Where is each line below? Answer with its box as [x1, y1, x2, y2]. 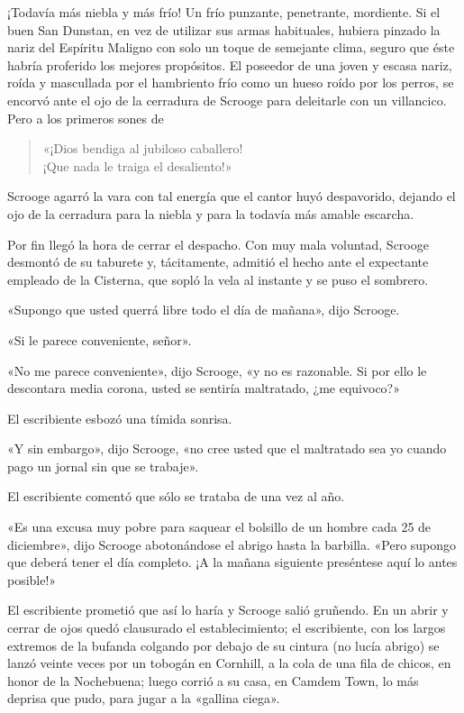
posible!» [7, 570, 57, 589]
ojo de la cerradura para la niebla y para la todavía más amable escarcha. [7, 204, 414, 223]
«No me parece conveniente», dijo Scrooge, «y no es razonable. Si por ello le [7, 361, 427, 379]
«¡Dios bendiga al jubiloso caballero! [42, 139, 243, 158]
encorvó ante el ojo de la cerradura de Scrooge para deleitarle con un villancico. [7, 90, 447, 109]
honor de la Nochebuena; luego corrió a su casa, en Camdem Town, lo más [7, 671, 419, 690]
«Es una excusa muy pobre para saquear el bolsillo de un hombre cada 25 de [7, 517, 432, 536]
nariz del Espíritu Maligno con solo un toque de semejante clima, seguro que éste [7, 38, 455, 57]
